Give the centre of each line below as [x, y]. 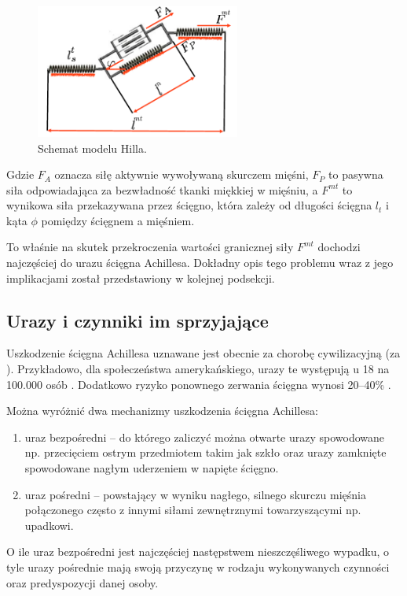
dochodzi [339, 247]
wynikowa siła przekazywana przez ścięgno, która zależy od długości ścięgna [189, 205]
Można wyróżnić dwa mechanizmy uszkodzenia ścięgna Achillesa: [162, 411]
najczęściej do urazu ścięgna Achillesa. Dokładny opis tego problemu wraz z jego [200, 263]
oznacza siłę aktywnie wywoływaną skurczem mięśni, [181, 174]
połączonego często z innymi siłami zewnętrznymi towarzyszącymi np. [193, 510]
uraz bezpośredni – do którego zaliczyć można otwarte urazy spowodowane [205, 437]
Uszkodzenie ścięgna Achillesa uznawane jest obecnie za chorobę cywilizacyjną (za [203, 353]
